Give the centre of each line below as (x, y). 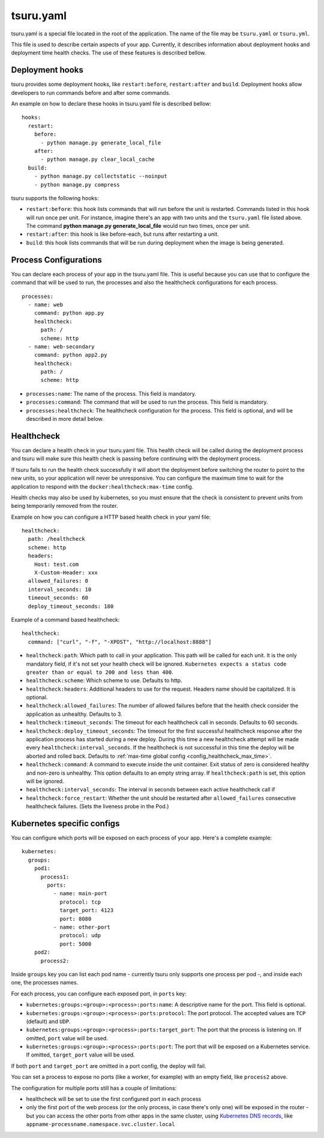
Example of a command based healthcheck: (65, 619)
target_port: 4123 (87, 910)
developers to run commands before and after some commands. (91, 92)
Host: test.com (56, 564)
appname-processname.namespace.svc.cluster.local (100, 1125)
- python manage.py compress (77, 185)
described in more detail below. (65, 419)
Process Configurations (56, 260)
